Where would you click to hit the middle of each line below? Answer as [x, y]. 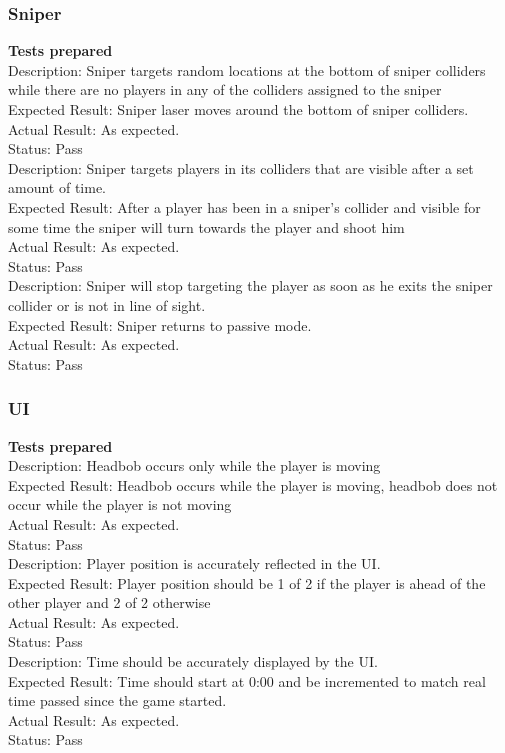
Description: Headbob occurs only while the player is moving [194, 465]
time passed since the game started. [117, 700]
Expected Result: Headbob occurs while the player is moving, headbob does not [253, 484]
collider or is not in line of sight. [107, 304]
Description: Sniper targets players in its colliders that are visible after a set [241, 167]
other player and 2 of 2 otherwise [109, 602]
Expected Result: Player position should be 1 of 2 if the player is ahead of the [247, 582]
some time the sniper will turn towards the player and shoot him [206, 226]
